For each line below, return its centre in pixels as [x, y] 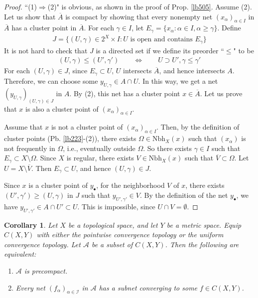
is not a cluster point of [87, 127]
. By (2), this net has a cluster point [125, 93]
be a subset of [112, 244]
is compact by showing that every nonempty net [139, 16]
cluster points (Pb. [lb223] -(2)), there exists [70, 138]
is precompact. [46, 271]
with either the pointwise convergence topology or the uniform [130, 234]
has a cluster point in [44, 28]
